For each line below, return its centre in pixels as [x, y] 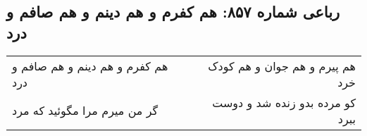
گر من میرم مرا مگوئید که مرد [85, 111]
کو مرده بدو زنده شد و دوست [284, 102]
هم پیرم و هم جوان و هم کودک [282, 66]
